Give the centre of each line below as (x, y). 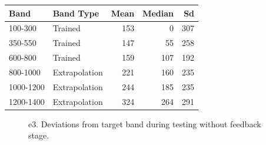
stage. (39, 135)
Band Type (76, 13)
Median (158, 13)
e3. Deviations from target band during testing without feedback (145, 123)
